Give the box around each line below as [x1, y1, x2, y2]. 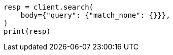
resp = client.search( [4, 3, 94, 11]
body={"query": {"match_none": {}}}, [20, 11, 170, 19]
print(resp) [4, 27, 51, 35]
